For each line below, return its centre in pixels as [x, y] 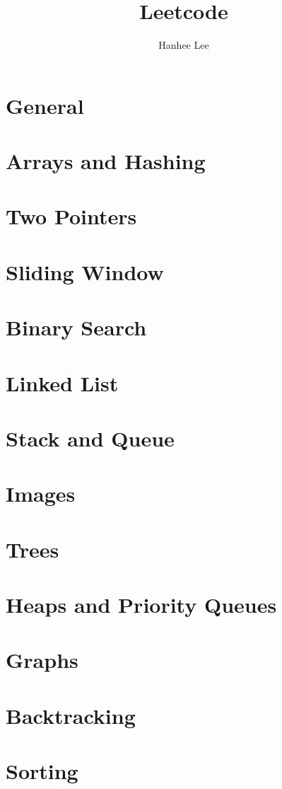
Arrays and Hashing [106, 161]
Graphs [42, 660]
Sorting [42, 771]
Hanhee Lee [184, 45]
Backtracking [71, 715]
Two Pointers [71, 216]
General [45, 105]
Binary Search [76, 327]
